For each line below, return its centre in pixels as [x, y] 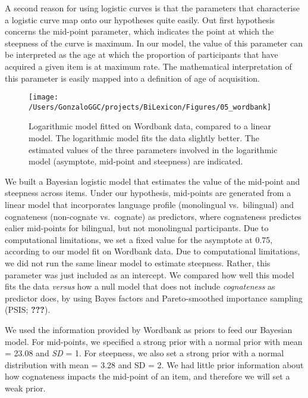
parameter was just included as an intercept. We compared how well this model [150, 274]
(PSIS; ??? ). [28, 310]
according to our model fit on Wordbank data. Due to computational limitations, [153, 251]
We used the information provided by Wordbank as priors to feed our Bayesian [149, 329]
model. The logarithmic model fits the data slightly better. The [144, 138]
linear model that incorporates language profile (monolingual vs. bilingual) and [150, 205]
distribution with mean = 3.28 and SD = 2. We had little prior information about [154, 364]
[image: [44, 97]
